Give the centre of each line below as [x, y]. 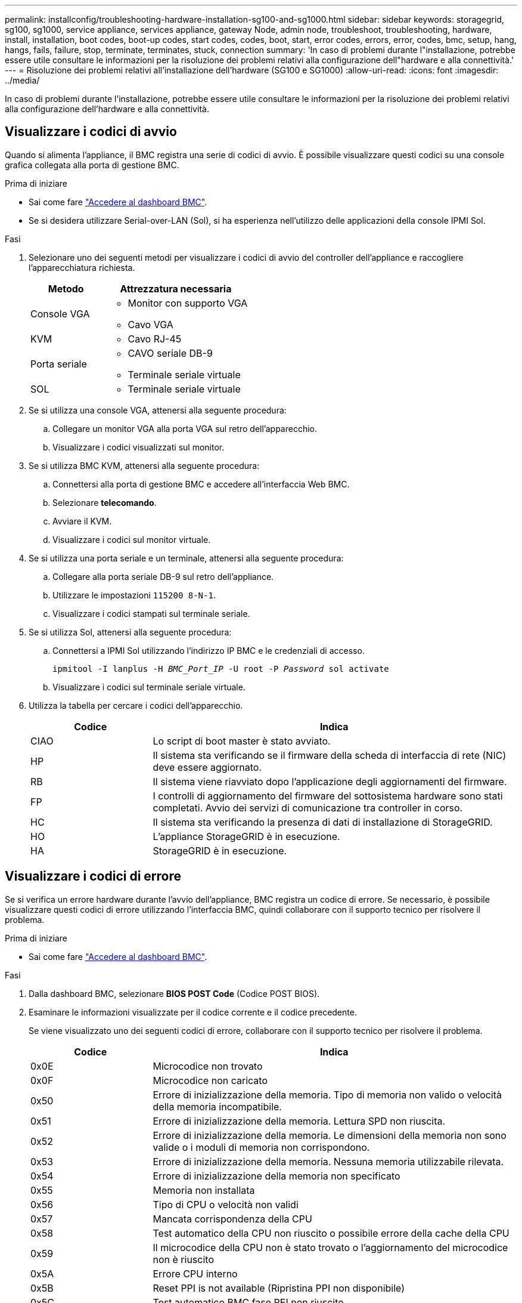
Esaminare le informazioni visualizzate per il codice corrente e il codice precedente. [193, 1012]
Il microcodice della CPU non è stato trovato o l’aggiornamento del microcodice [330, 1247]
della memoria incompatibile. [217, 1106]
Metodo [66, 288]
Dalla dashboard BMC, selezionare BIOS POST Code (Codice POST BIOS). [174, 993]
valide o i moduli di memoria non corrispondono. [261, 1147]
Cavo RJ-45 [155, 339]
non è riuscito [183, 1259]
